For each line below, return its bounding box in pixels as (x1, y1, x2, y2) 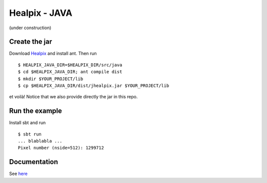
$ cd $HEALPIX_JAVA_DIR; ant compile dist (18, 69, 123, 75)
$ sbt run (18, 131, 42, 137)
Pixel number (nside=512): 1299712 (18, 145, 104, 151)
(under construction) (9, 25, 51, 31)
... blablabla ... (18, 138, 63, 144)
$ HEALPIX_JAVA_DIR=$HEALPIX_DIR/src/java (18, 62, 123, 68)
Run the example (9, 107, 62, 115)
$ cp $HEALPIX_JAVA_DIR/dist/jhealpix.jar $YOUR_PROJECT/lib (18, 83, 169, 89)
